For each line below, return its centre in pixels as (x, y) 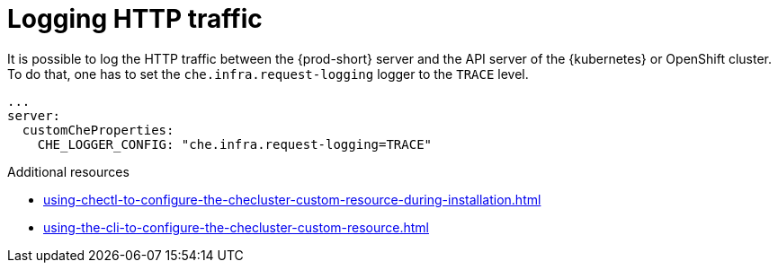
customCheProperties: (98, 130)
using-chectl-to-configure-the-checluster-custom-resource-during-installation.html (292, 199)
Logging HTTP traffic (135, 19)
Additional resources (68, 171)
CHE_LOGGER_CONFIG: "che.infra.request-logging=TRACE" (235, 144)
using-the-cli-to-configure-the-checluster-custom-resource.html (236, 227)
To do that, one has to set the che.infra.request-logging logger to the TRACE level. (268, 74)
